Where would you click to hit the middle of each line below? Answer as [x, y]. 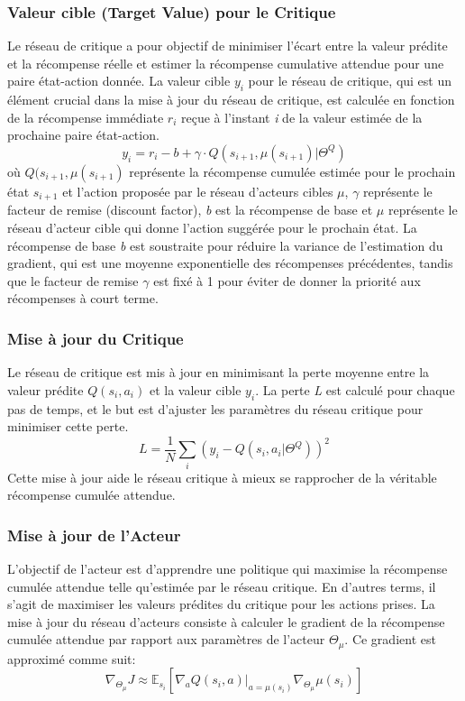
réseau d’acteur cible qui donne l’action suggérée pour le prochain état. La [212, 228]
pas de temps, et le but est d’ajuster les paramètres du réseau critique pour [215, 408]
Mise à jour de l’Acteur [94, 535]
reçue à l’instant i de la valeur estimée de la [301, 117]
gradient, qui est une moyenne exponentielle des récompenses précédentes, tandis [230, 263]
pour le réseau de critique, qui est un [350, 81]
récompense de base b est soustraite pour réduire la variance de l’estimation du [225, 245]
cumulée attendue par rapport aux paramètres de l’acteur [166, 639]
